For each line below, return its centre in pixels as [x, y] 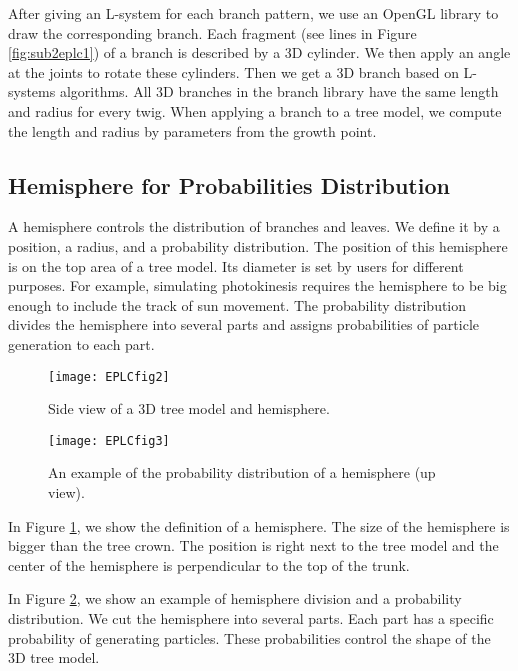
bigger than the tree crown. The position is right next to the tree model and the [253, 545]
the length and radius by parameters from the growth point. [192, 130]
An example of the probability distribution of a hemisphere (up [242, 472]
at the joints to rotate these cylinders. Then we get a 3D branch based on [233, 71]
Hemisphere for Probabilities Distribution [229, 184]
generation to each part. [81, 343]
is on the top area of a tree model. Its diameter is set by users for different [236, 265]
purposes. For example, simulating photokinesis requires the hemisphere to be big [257, 285]
